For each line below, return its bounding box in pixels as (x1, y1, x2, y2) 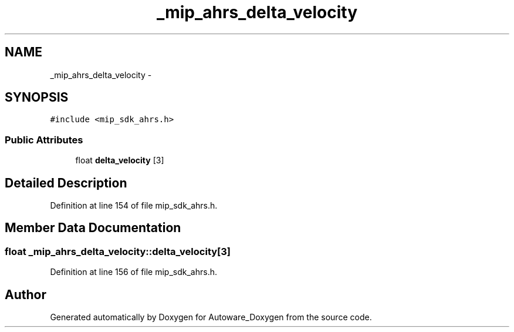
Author (5, 287, 46, 302)
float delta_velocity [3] (75, 155, 164, 166)
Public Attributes (5, 133, 83, 146)
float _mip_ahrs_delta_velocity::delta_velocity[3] (5, 245, 231, 257)
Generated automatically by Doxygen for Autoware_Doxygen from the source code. (50, 312, 372, 323)
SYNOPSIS (5, 90, 69, 105)
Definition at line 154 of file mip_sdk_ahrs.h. (50, 200, 218, 211)
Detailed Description (5, 175, 127, 190)
